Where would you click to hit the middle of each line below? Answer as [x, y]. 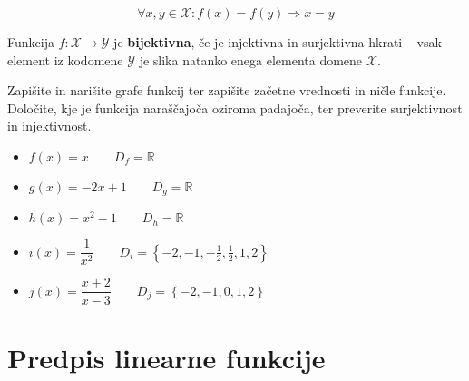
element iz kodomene [65, 59]
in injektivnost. [49, 126]
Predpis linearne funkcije [166, 357]
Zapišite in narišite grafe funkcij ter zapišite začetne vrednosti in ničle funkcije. [227, 90]
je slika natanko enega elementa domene [251, 59]
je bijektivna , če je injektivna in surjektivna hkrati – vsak [278, 42]
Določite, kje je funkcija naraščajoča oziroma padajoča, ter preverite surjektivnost [235, 107]
